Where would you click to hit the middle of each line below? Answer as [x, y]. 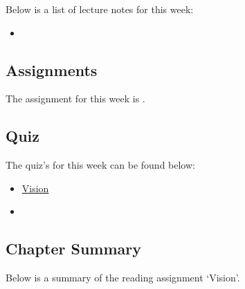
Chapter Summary [73, 249]
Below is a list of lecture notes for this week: [100, 9]
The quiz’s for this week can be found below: [100, 165]
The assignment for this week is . [75, 99]
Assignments [52, 69]
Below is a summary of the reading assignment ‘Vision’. [123, 278]
